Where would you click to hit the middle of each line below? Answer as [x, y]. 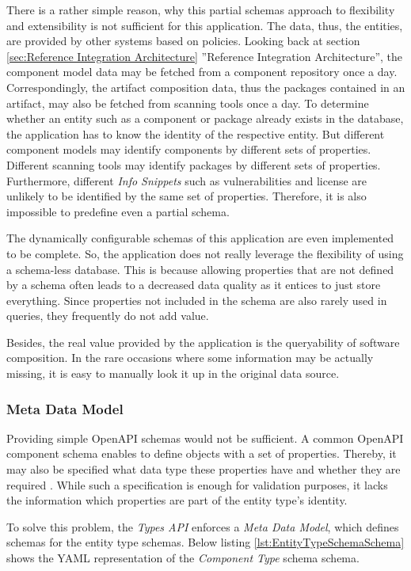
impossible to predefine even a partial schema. [118, 211]
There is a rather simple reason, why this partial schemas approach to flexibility [201, 10]
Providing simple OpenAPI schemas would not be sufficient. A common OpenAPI [205, 438]
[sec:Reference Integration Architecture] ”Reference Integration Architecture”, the [205, 56]
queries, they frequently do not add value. [108, 316]
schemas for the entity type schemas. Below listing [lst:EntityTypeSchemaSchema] [205, 542]
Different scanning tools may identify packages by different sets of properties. [194, 164]
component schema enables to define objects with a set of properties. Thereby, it [202, 453]
